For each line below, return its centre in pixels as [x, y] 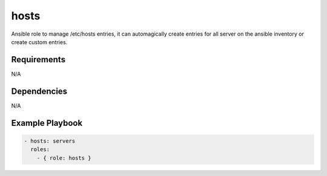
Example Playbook [47, 123]
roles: [40, 149]
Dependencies [39, 91]
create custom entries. [39, 42]
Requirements [38, 60]
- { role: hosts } [64, 158]
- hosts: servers [50, 141]
